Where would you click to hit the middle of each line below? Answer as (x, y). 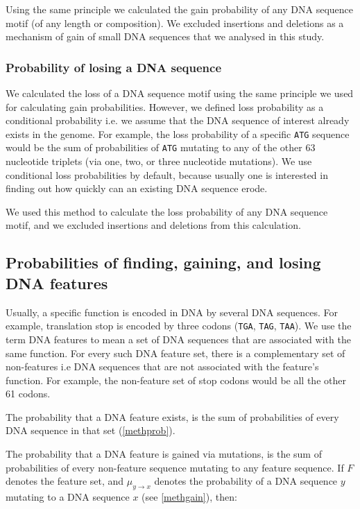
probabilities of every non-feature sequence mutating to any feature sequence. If (175, 467)
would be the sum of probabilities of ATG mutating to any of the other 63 (161, 147)
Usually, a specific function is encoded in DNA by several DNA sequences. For (172, 312)
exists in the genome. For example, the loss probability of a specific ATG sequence (178, 133)
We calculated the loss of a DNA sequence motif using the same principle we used (180, 93)
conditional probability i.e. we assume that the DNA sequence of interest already (178, 120)
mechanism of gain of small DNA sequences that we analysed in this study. (165, 36)
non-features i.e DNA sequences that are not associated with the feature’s (162, 366)
